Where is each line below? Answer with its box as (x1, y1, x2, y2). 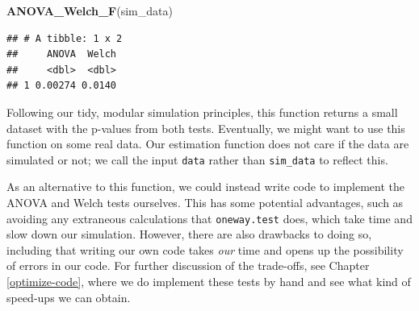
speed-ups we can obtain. (6, 288, 131, 305)
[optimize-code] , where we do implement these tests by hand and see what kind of (6, 273, 411, 290)
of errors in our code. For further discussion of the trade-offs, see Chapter (6, 257, 370, 274)
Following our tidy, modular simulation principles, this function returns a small (6, 103, 398, 120)
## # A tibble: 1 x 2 (6, 32, 123, 44)
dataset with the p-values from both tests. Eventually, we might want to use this (6, 119, 405, 136)
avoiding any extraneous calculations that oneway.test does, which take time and (6, 209, 413, 226)
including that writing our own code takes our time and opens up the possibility (6, 241, 404, 258)
